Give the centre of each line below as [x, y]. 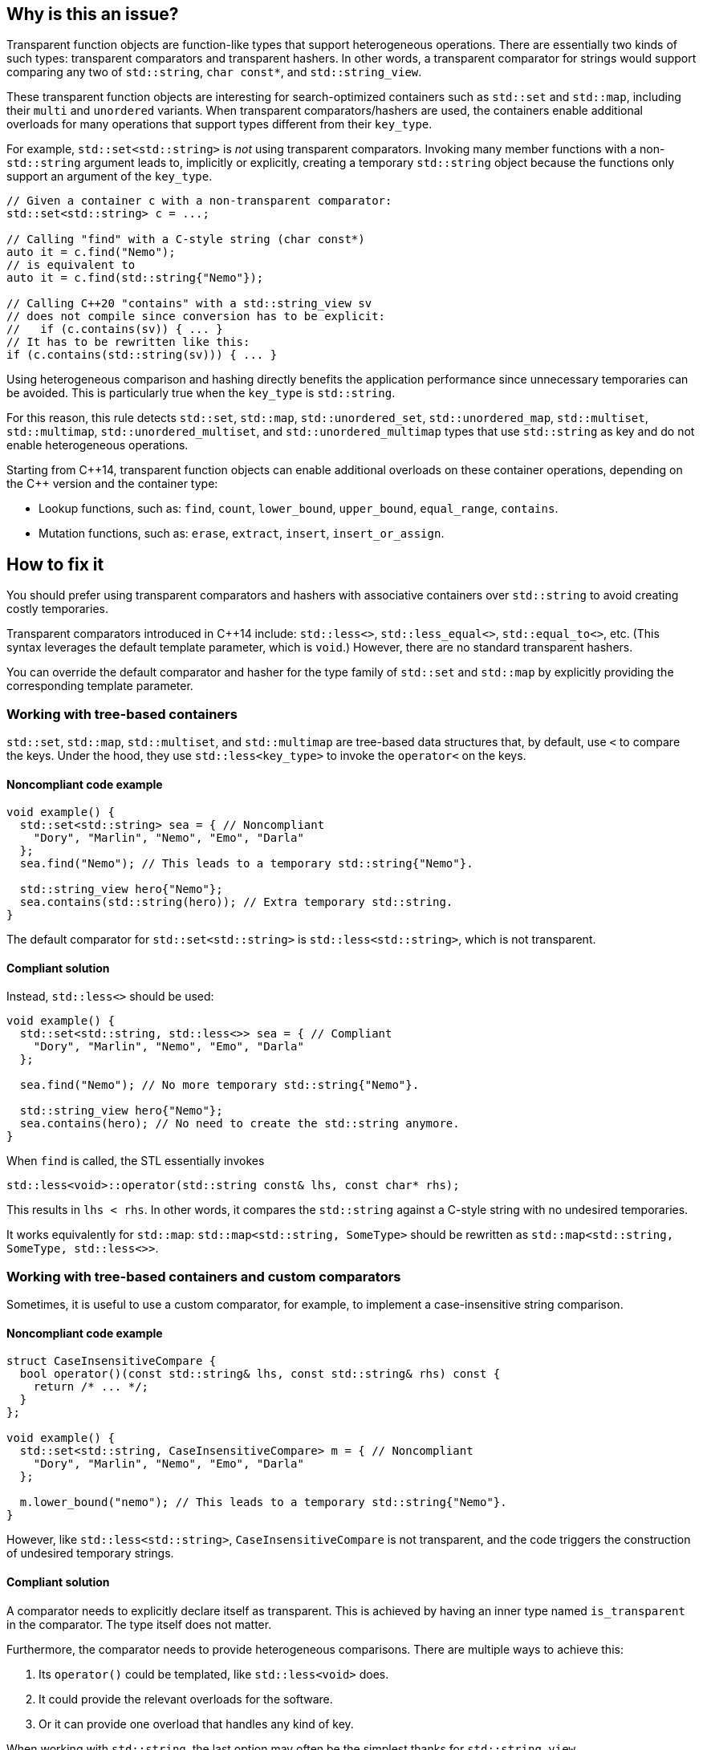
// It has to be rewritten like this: [128, 342]
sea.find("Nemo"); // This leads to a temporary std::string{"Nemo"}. [246, 864]
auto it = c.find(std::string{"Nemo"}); [135, 278]
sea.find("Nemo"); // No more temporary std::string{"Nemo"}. [219, 1085]
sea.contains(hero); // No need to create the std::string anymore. [240, 1124]
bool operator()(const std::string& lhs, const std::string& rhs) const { [260, 1374]
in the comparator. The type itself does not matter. [139, 1624]
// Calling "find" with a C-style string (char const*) [186, 240]
